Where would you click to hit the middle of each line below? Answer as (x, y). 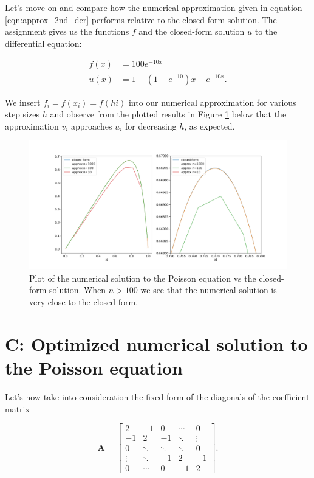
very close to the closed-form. (84, 302)
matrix (17, 408)
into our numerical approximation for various (212, 102)
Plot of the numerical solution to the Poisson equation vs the (143, 278)
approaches (92, 126)
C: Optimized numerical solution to (156, 343)
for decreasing (151, 126)
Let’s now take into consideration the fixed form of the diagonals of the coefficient (157, 396)
